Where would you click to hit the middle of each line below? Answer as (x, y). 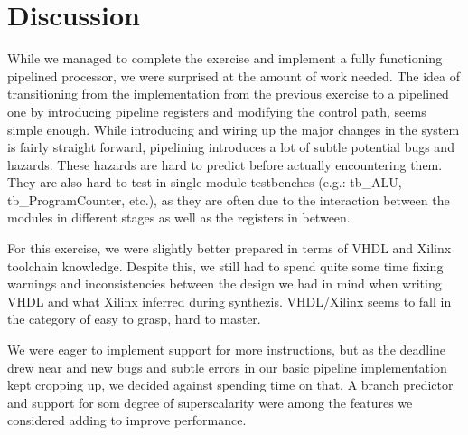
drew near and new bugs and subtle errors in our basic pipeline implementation (227, 367)
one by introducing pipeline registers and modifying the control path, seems (217, 111)
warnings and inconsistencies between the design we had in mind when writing (225, 284)
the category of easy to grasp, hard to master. (134, 319)
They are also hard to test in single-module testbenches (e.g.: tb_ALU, (205, 182)
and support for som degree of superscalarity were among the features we (210, 402)
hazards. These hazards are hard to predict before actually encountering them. (225, 164)
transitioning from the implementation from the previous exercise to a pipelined (228, 94)
